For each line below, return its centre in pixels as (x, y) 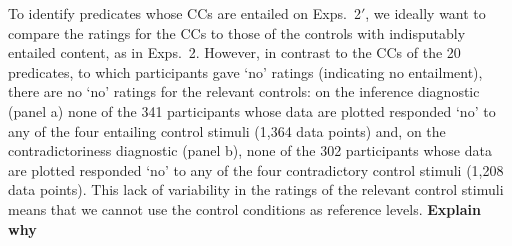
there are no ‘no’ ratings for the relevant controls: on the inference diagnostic (244, 91)
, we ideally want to (425, 13)
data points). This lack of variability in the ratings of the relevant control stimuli (256, 189)
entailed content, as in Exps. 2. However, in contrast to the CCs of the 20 (234, 52)
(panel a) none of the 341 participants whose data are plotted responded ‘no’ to (252, 110)
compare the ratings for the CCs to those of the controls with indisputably (237, 32)
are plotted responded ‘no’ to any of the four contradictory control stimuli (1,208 (256, 169)
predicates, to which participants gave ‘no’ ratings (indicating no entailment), (245, 71)
